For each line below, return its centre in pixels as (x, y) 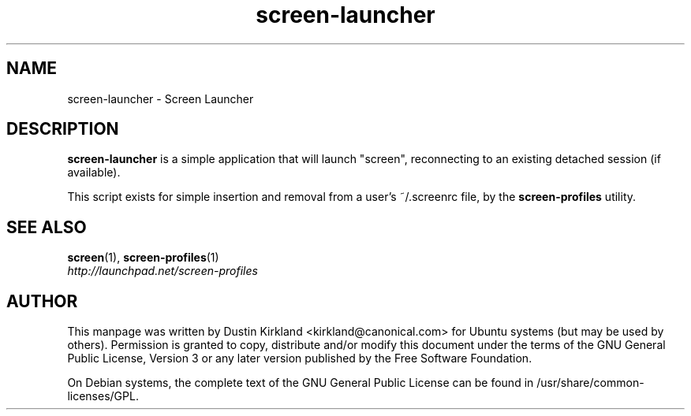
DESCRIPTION (63, 129)
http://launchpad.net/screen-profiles (162, 271)
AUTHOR (42, 301)
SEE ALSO (47, 227)
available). (94, 173)
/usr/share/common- (590, 383)
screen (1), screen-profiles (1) (143, 258)
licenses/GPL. (103, 396)
